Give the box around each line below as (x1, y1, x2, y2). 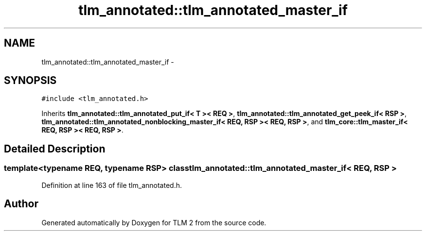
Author (4, 198, 38, 210)
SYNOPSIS (4, 74, 57, 87)
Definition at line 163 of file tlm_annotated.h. (41, 181, 182, 189)
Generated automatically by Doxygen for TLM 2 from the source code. (41, 218, 266, 227)
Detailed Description (4, 142, 106, 155)
